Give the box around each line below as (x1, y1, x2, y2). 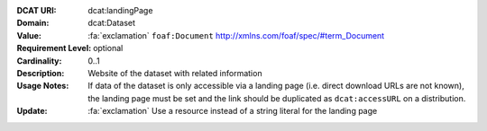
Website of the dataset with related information (87, 67, 262, 78)
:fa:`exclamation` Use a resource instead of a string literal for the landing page (87, 106, 378, 117)
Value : (16, 30, 42, 40)
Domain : (16, 18, 50, 29)
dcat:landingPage (87, 5, 153, 15)
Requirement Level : (16, 43, 92, 54)
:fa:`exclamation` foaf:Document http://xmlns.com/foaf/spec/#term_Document (87, 30, 385, 40)
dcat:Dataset (87, 18, 135, 29)
